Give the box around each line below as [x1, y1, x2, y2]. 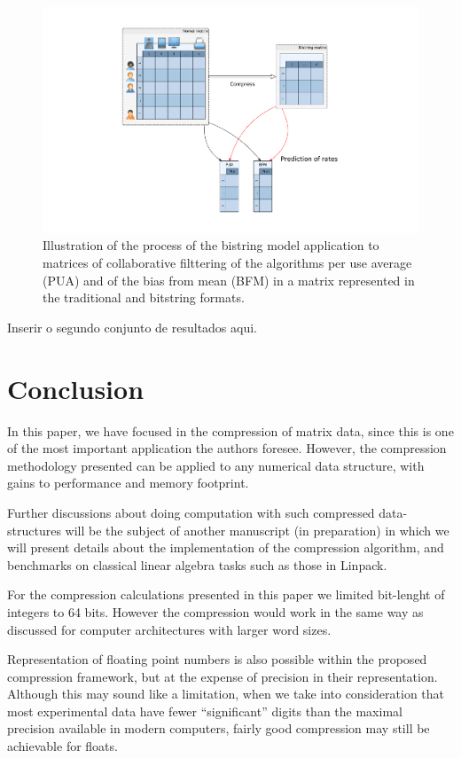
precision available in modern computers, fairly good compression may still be [7, 719, 430, 738]
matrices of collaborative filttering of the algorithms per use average [43, 254, 412, 272]
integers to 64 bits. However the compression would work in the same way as [7, 602, 424, 621]
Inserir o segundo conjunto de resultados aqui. [7, 317, 258, 336]
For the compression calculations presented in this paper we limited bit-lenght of [7, 585, 445, 604]
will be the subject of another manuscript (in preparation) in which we [65, 520, 449, 539]
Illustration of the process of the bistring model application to [43, 236, 379, 254]
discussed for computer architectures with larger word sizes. [7, 620, 332, 638]
